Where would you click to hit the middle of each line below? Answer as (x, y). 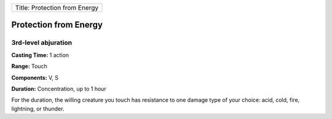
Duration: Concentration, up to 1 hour (59, 88)
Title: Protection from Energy (57, 8)
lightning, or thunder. (38, 109)
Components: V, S (35, 77)
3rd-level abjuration (42, 43)
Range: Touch (29, 66)
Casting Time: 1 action (40, 55)
